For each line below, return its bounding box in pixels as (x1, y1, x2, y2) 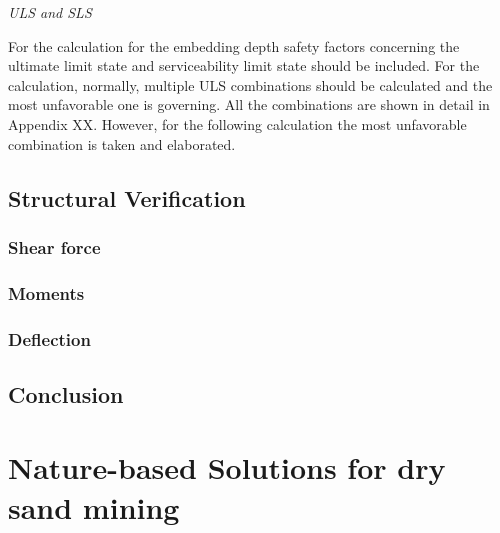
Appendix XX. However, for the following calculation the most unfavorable (8, 113, 467, 134)
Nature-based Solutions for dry (8, 447, 446, 488)
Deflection (8, 326, 91, 351)
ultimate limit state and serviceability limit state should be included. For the (8, 55, 480, 76)
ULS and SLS (8, 2, 92, 22)
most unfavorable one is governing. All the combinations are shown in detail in (8, 94, 490, 115)
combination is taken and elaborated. (8, 133, 236, 154)
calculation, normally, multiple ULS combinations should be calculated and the (8, 74, 493, 95)
